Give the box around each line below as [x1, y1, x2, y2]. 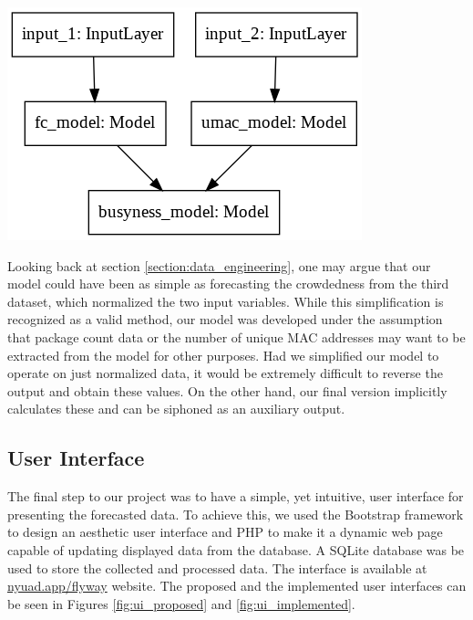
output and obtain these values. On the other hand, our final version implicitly [7, 381, 447, 400]
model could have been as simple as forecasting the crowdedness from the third [7, 274, 449, 293]
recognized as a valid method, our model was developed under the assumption [7, 310, 443, 329]
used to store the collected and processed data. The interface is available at [7, 558, 427, 577]
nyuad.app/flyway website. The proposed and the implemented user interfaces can [7, 576, 467, 595]
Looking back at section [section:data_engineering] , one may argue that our [7, 256, 431, 275]
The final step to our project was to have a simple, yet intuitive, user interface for [7, 487, 464, 506]
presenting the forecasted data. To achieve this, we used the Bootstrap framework [7, 504, 464, 523]
